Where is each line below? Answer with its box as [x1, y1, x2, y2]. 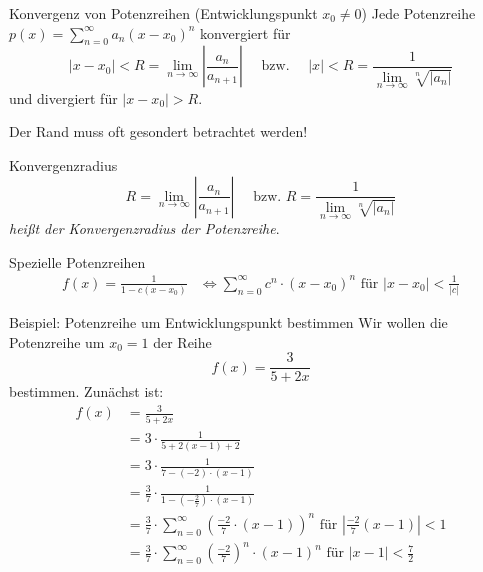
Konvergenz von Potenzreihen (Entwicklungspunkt [9, 3, 318, 23]
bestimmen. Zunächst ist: [9, 381, 164, 402]
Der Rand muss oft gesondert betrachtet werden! [9, 121, 308, 142]
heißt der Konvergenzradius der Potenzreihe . [9, 218, 280, 239]
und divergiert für [9, 87, 118, 108]
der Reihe [153, 331, 212, 352]
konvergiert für [200, 22, 291, 43]
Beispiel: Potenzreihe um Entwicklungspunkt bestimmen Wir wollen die [9, 312, 448, 333]
